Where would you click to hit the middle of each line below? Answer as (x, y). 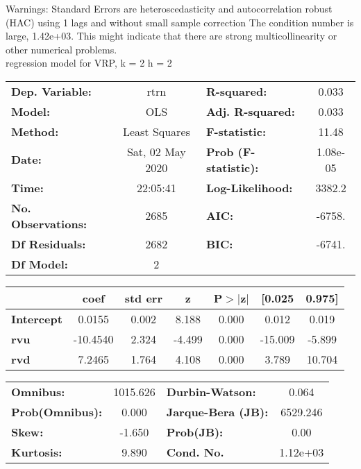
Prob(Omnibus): (57, 411)
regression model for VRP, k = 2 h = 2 (89, 63)
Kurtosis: (37, 452)
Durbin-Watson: (211, 391)
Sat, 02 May (156, 151)
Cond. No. (195, 452)
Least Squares (156, 131)
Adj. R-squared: (250, 111)
